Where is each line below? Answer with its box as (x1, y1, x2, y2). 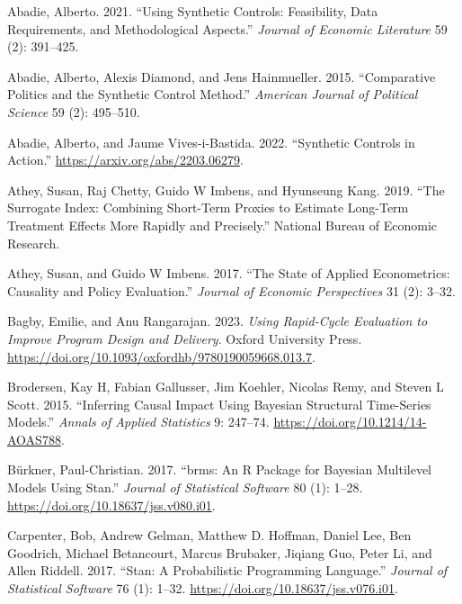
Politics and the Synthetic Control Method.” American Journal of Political (7, 85, 418, 104)
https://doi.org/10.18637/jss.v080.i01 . (7, 495, 216, 514)
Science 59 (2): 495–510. (7, 102, 140, 121)
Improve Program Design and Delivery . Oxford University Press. (7, 329, 362, 347)
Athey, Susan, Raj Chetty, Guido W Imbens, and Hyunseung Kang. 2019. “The (7, 180, 445, 199)
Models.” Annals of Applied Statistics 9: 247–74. (7, 412, 270, 431)
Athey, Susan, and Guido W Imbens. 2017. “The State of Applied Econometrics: (7, 264, 450, 283)
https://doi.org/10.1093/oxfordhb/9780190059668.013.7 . (7, 347, 315, 365)
